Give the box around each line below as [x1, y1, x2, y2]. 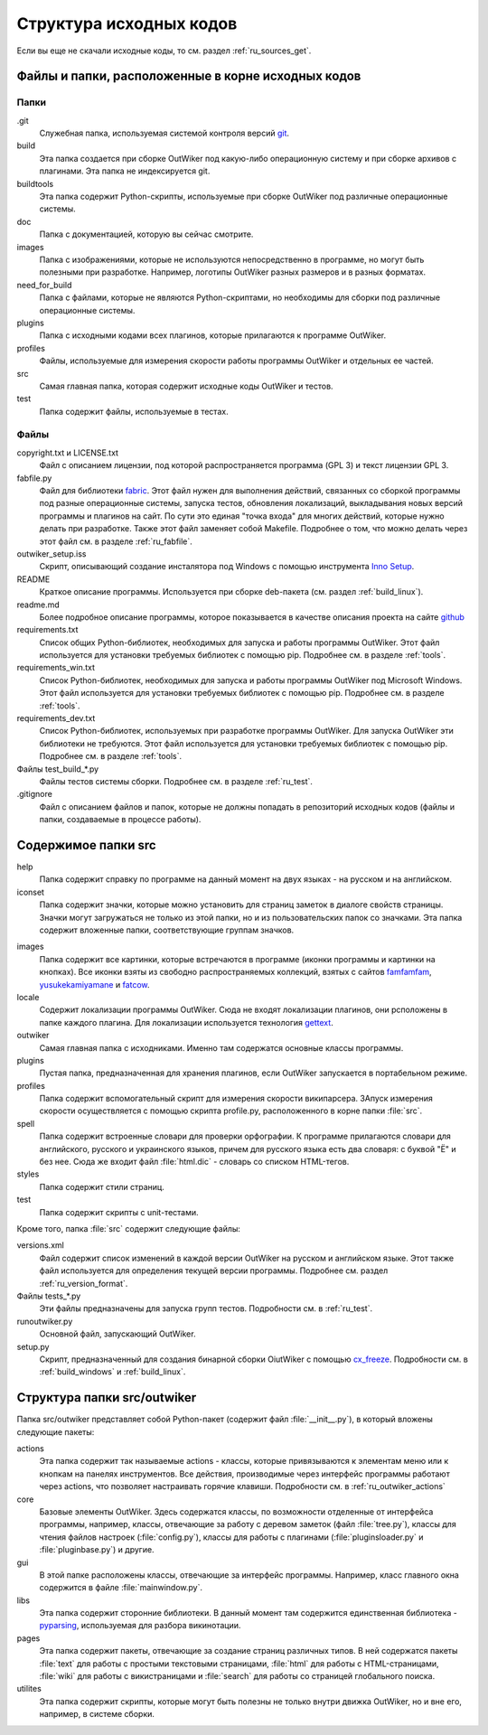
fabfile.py [16, 473, 52, 483]
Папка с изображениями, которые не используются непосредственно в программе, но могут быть [39, 254, 425, 265]
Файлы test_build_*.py [16, 764, 99, 774]
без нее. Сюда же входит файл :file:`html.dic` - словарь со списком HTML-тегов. [39, 1157, 350, 1168]
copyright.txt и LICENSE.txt [16, 447, 119, 458]
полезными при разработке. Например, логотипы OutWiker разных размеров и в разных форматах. [39, 267, 427, 277]
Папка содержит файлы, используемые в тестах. [39, 406, 230, 417]
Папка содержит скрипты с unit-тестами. [39, 1206, 199, 1217]
